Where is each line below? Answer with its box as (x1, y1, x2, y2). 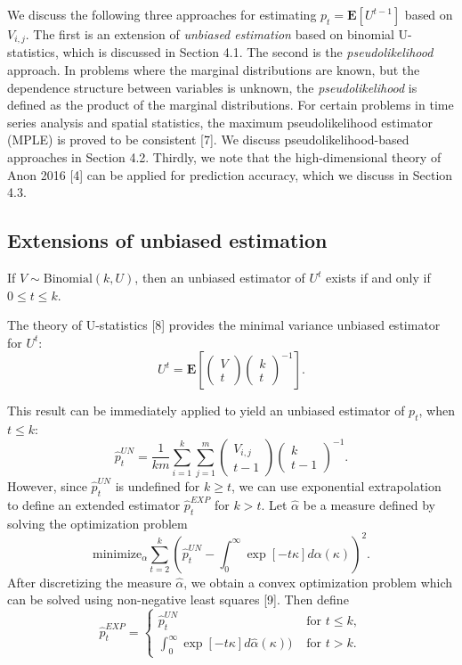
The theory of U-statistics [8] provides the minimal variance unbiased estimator (7, 316, 441, 334)
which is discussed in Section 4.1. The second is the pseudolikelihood (62, 43, 434, 62)
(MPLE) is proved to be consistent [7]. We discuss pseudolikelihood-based (7, 130, 409, 149)
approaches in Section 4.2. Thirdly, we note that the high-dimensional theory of (7, 148, 442, 167)
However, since (7, 477, 87, 496)
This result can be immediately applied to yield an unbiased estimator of (7, 401, 405, 420)
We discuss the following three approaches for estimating (7, 5, 317, 23)
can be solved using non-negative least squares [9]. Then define (7, 590, 349, 609)
